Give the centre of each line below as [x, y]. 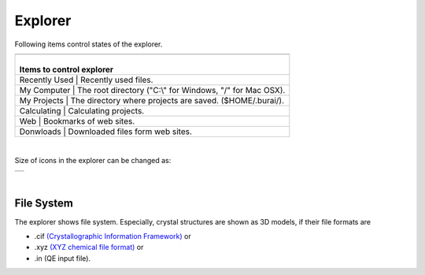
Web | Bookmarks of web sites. [77, 121]
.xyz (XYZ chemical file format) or [89, 247]
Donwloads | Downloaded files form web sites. [106, 132]
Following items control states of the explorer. [89, 44]
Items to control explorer [67, 69]
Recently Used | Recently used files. [86, 80]
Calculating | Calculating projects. [82, 110]
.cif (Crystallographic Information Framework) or [113, 236]
